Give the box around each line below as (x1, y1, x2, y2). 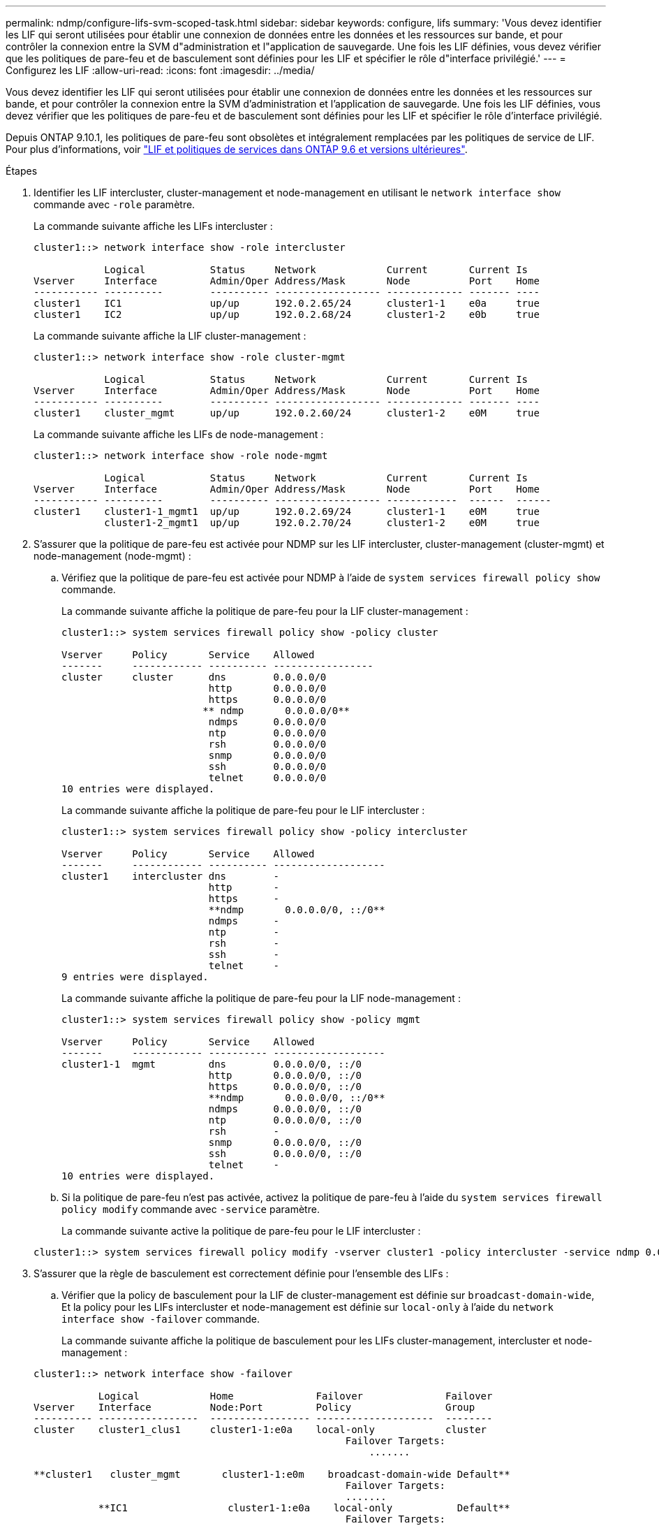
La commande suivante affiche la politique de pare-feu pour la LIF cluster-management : (61, 605, 468, 617)
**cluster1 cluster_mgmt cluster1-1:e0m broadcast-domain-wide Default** (34, 1469, 510, 1480)
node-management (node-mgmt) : (34, 550, 191, 562)
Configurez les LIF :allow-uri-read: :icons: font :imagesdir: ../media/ (6, 64, 315, 76)
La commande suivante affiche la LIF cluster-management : (34, 330, 306, 342)
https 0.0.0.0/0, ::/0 (208, 1081, 362, 1092)
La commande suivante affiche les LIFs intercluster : (34, 220, 273, 232)
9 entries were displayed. (61, 971, 209, 982)
